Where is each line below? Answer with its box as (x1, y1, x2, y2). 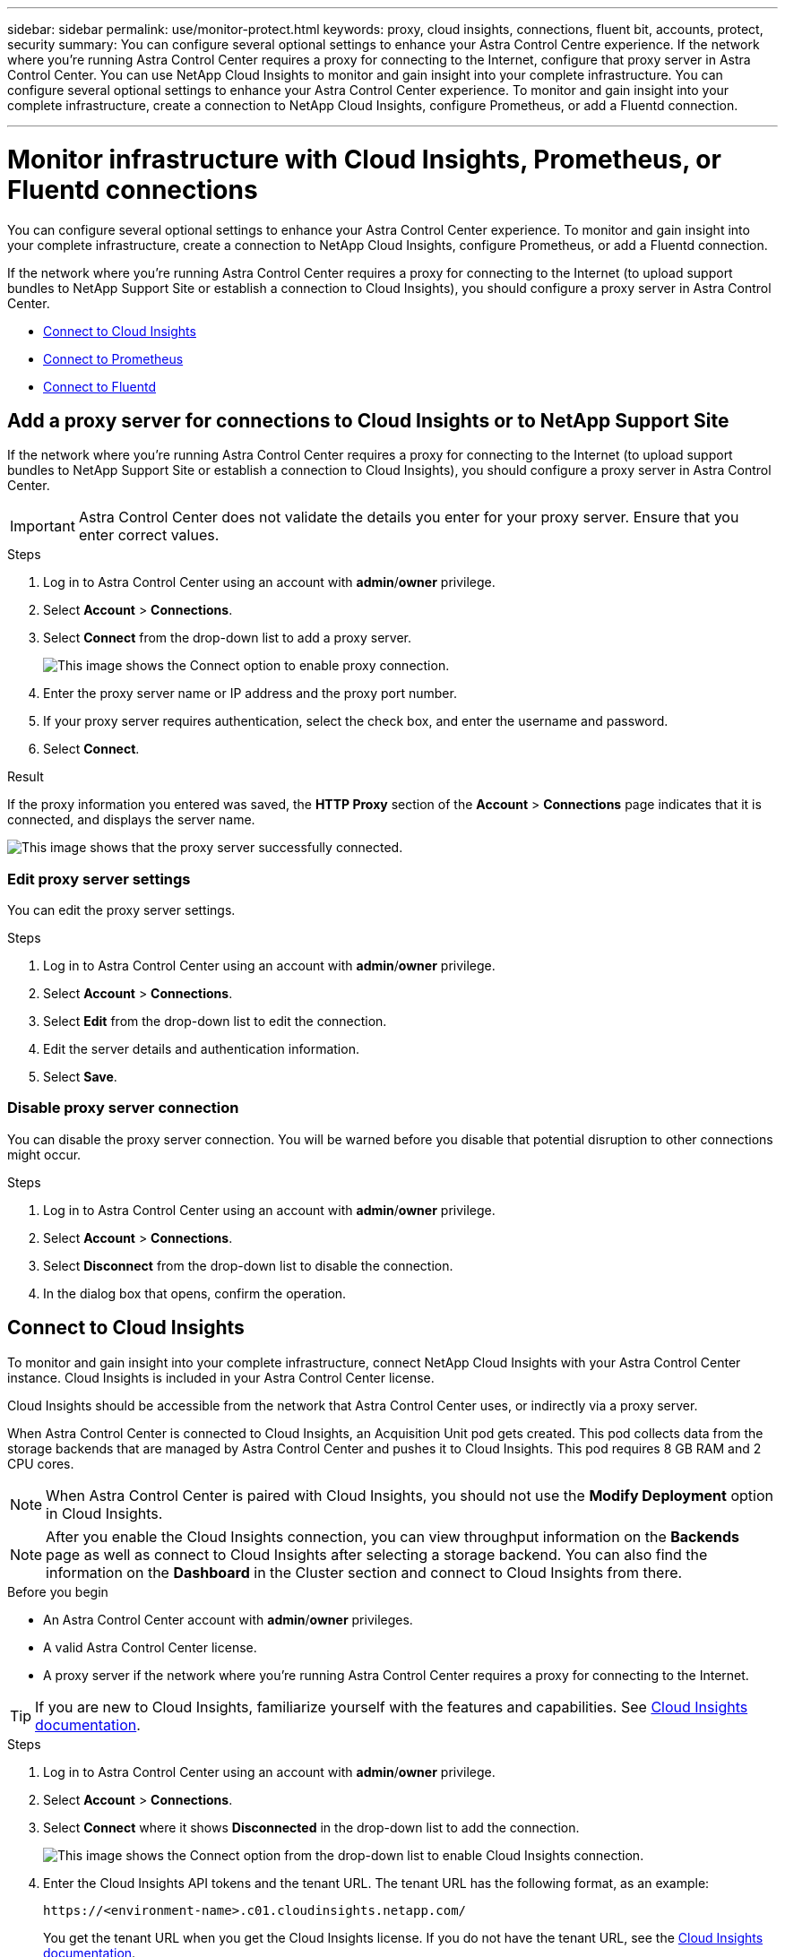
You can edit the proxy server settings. (7, 902, 236, 918)
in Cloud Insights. (46, 1504, 163, 1522)
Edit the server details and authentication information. (43, 1041, 359, 1057)
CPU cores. (7, 1455, 74, 1471)
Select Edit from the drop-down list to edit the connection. (43, 1013, 387, 1030)
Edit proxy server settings (7, 869, 191, 888)
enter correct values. (78, 526, 220, 545)
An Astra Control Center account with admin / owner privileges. (43, 1611, 413, 1627)
